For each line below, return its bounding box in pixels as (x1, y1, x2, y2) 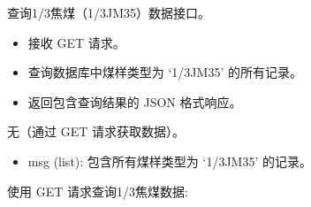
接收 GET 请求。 (27, 33, 125, 51)
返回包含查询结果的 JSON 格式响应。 (27, 92, 242, 111)
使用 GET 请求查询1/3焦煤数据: (7, 181, 188, 200)
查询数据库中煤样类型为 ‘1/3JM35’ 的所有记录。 (27, 63, 302, 81)
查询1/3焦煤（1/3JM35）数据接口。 (7, 4, 211, 21)
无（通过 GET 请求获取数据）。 (7, 122, 185, 141)
